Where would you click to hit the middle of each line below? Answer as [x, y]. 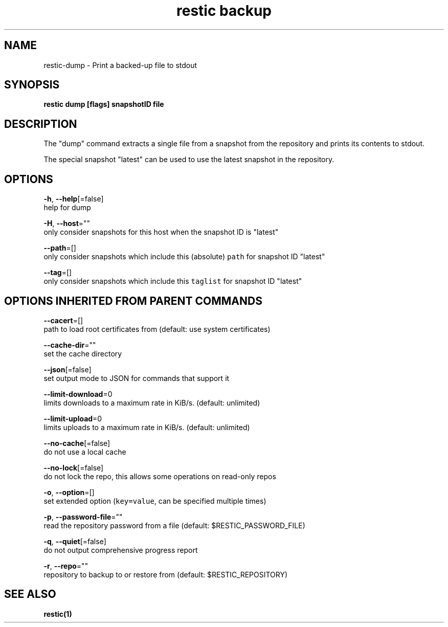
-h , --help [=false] [74, 199]
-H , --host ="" [67, 223]
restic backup [224, 11]
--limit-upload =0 [73, 418]
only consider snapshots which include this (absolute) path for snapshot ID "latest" [184, 257]
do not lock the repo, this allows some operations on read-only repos [160, 476]
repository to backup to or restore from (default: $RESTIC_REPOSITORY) [166, 574]
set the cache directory [83, 353]
